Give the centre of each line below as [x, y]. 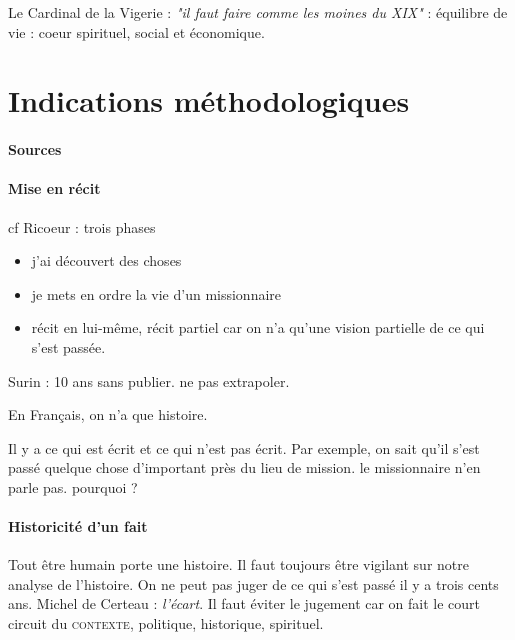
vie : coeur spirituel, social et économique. [136, 31]
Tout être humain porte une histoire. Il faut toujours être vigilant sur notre [238, 564]
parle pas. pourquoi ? [73, 486]
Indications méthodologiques [209, 100]
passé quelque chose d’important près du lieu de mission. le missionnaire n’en [244, 467]
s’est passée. [68, 346]
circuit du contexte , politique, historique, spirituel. [166, 623]
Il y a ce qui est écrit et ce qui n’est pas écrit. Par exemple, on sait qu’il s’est [244, 447]
